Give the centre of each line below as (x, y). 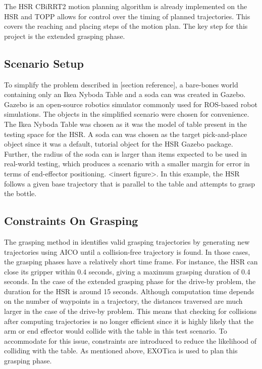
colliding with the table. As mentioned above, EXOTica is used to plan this (121, 351)
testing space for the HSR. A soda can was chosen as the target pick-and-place (126, 134)
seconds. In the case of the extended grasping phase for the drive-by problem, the (130, 281)
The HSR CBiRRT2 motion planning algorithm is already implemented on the (126, 6)
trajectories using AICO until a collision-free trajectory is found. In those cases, (127, 251)
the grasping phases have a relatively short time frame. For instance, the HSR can (131, 262)
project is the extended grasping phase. (65, 36)
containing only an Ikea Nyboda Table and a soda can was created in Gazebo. (125, 94)
